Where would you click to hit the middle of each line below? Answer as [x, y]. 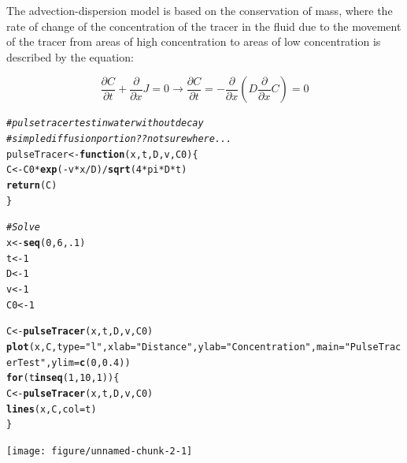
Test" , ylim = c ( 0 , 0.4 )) [74, 362]
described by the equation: [70, 56]
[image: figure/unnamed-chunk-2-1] [100, 451]
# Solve [23, 228]
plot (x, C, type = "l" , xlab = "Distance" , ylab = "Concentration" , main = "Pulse [192, 347]
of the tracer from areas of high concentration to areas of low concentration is [194, 41]
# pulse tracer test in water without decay [105, 123]
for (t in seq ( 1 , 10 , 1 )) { [63, 378]
